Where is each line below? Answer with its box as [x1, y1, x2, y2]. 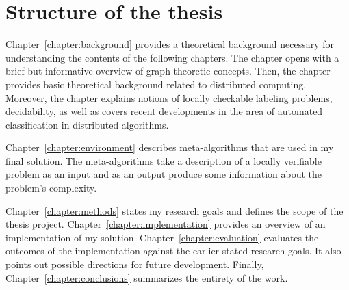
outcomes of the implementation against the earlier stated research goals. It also [5, 243, 341, 258]
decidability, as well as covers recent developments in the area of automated [5, 104, 323, 118]
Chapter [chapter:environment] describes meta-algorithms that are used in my [5, 140, 334, 155]
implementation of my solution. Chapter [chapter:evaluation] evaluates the [5, 230, 319, 244]
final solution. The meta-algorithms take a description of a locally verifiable [5, 153, 322, 168]
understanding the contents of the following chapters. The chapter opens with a [5, 50, 339, 64]
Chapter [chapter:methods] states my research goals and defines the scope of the [5, 203, 344, 217]
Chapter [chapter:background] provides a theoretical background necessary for [5, 37, 335, 51]
